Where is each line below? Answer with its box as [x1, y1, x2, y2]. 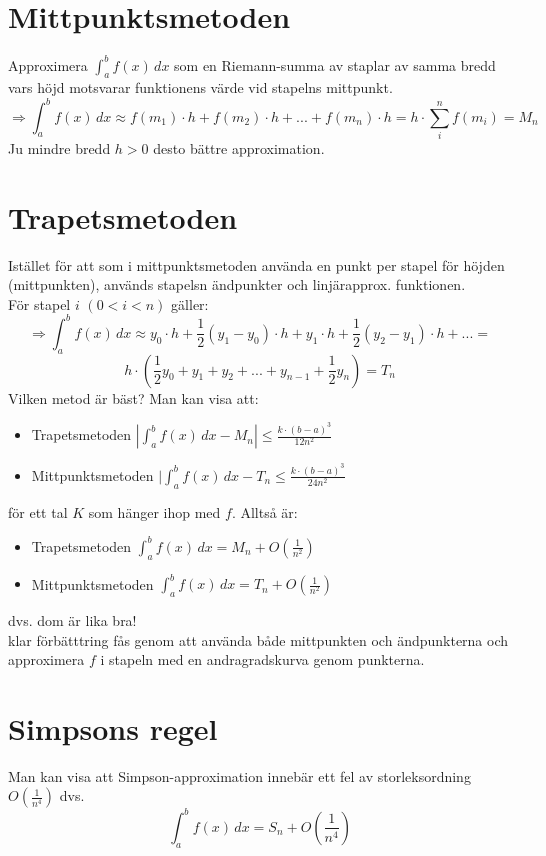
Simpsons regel [8, 707, 218, 748]
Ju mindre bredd [8, 137, 111, 158]
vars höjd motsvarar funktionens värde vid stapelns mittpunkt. [8, 77, 393, 98]
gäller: [171, 293, 209, 314]
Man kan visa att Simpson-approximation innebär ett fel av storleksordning [8, 765, 471, 786]
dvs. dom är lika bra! [8, 609, 137, 630]
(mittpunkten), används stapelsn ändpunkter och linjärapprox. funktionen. [8, 274, 466, 295]
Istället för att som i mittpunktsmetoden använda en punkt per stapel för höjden [8, 254, 505, 275]
